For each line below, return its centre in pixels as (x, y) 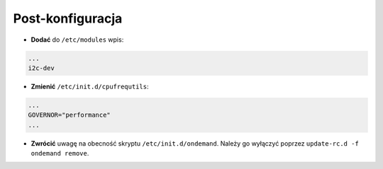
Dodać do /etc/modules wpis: (77, 40)
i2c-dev (41, 68)
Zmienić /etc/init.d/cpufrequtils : (90, 86)
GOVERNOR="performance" (70, 115)
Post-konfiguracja (68, 18)
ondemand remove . (60, 153)
